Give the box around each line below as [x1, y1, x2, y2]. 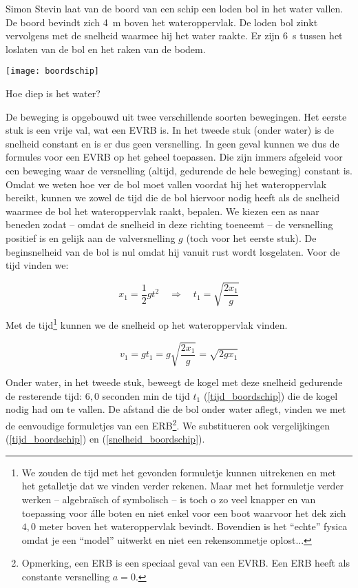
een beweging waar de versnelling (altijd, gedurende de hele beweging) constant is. [6, 163, 352, 177]
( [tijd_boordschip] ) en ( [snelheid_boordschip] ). [6, 432, 205, 446]
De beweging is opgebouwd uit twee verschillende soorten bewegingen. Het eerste [6, 109, 347, 123]
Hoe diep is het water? [6, 86, 101, 101]
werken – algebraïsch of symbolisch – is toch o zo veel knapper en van [21, 491, 316, 506]
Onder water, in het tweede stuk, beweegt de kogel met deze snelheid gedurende [6, 375, 343, 389]
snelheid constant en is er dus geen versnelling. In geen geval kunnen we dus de [6, 136, 339, 150]
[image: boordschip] [6, 66, 100, 77]
